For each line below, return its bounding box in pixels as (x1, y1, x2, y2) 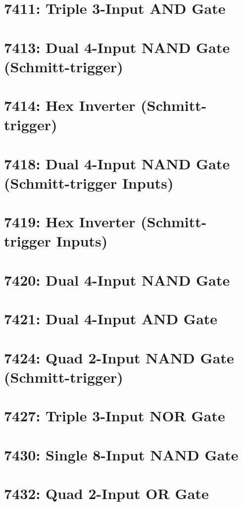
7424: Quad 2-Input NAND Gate (4, 347, 234, 367)
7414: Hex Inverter (4, 95, 136, 115)
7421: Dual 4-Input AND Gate (4, 308, 218, 329)
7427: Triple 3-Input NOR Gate (4, 405, 225, 426)
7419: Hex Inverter (4, 211, 136, 232)
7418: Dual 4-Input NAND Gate (4, 153, 230, 173)
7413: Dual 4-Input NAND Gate (4, 37, 230, 57)
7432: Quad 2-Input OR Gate (4, 483, 209, 503)
